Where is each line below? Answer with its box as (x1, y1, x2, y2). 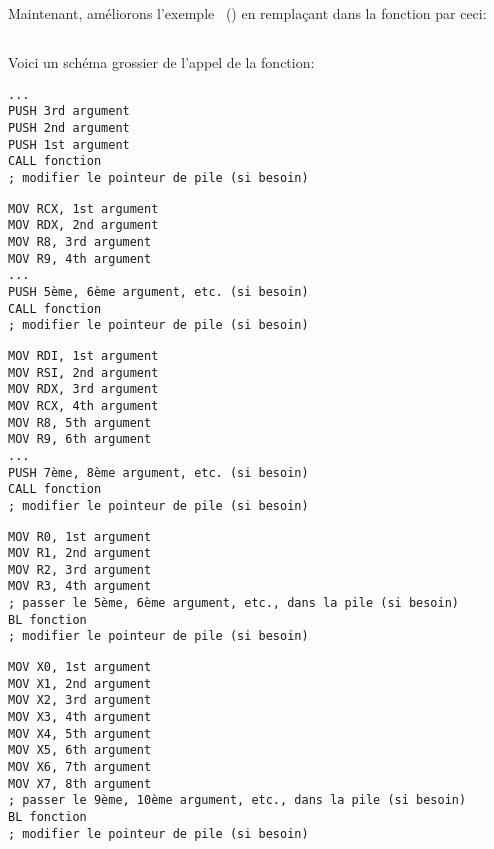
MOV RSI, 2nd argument (8, 365, 159, 380)
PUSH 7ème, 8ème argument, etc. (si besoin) (8, 465, 309, 480)
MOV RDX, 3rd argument (8, 382, 159, 397)
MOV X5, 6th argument (8, 743, 152, 758)
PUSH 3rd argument (8, 104, 130, 119)
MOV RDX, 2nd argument (8, 218, 159, 233)
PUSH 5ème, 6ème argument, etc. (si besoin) (8, 284, 309, 299)
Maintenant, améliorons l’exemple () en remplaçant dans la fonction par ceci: (8, 3, 487, 24)
